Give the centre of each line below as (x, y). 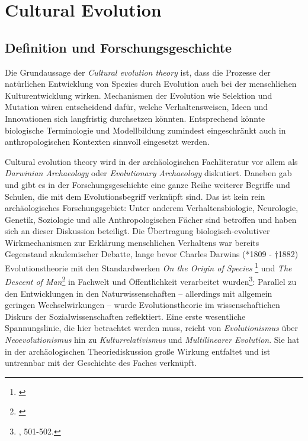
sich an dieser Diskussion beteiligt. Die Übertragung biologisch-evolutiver (137, 231)
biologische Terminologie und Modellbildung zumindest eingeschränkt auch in (145, 130)
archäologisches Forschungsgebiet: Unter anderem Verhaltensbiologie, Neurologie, (152, 208)
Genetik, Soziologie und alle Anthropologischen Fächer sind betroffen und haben (151, 219)
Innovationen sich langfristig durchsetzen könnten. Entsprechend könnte (135, 118)
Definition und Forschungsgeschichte (118, 47)
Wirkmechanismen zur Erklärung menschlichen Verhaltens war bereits (132, 242)
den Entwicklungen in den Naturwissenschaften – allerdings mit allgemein (139, 293)
